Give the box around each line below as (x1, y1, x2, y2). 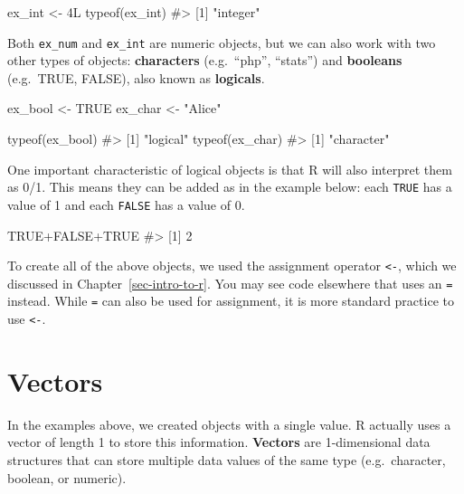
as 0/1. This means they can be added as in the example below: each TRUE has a (7, 177, 452, 196)
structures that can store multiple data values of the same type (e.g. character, (7, 451, 446, 470)
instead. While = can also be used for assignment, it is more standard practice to (7, 291, 454, 310)
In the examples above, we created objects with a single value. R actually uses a (7, 414, 451, 433)
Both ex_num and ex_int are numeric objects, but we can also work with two (7, 33, 436, 52)
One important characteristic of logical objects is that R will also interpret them (7, 159, 452, 178)
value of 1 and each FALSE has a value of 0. (7, 195, 245, 214)
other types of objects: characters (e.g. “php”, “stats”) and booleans (7, 51, 402, 70)
